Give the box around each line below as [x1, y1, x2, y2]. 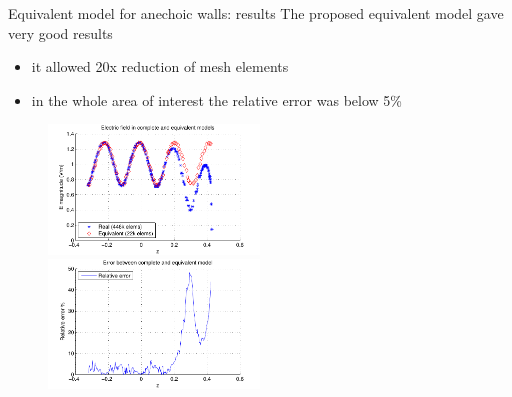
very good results [8, 22, 113, 43]
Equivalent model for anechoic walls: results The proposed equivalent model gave [8, 3, 504, 23]
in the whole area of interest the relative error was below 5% [31, 89, 402, 110]
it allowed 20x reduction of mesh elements [31, 56, 289, 77]
